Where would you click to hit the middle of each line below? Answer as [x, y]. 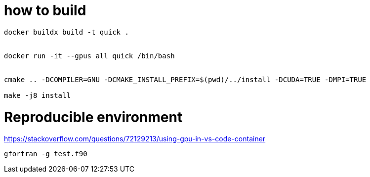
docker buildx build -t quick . [66, 32]
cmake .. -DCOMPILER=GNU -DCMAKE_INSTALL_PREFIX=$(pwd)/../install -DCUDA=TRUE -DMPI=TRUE [185, 79]
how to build [45, 10]
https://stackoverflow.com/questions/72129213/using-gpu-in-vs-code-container [135, 139]
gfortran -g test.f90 [46, 154]
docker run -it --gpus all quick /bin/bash [89, 56]
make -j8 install [37, 95]
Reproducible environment [93, 117]
